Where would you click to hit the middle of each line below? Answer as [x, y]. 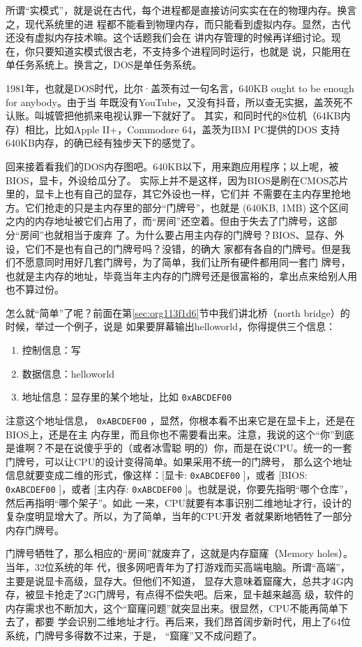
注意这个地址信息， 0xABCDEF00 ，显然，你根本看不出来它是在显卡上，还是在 [180, 420]
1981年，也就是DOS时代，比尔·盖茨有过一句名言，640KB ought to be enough [180, 88]
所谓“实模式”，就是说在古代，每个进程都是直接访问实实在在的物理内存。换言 [181, 10]
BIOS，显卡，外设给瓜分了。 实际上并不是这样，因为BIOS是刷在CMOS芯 [172, 180]
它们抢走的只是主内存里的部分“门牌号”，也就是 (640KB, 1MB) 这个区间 [187, 207]
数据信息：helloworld [68, 373]
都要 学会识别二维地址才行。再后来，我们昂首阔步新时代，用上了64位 [193, 622]
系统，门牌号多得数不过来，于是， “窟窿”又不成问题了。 [134, 635]
